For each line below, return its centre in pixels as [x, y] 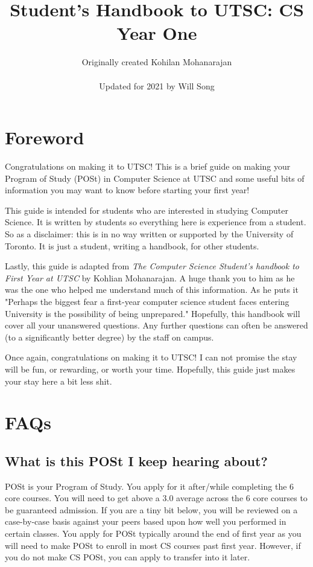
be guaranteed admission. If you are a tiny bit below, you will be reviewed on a [151, 509]
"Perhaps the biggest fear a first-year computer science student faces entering [147, 301]
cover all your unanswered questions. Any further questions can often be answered [156, 325]
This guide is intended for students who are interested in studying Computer [147, 210]
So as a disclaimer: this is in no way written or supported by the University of [149, 234]
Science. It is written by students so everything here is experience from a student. [156, 222]
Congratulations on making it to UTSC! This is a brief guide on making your [148, 166]
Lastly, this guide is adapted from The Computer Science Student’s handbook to [152, 266]
